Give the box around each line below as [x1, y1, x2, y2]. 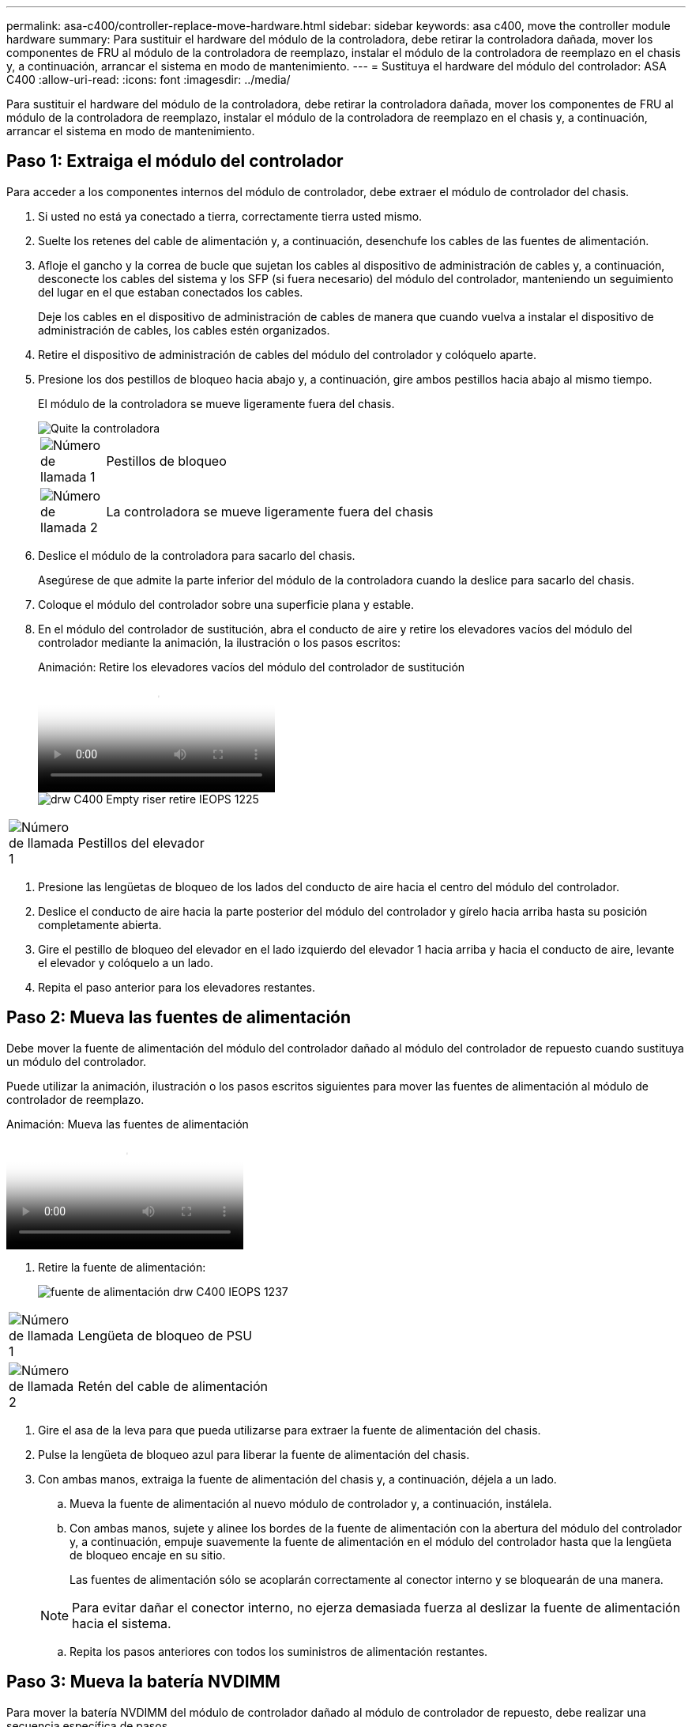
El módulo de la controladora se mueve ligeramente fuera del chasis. [38, 396, 395, 410]
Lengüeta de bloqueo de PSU [77, 1327, 253, 1343]
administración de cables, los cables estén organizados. [38, 323, 330, 337]
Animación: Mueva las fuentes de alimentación [6, 1117, 249, 1131]
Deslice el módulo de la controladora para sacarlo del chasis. [38, 548, 355, 562]
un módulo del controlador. [6, 1054, 147, 1068]
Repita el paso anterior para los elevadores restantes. [38, 980, 316, 994]
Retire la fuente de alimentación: [38, 1260, 206, 1274]
